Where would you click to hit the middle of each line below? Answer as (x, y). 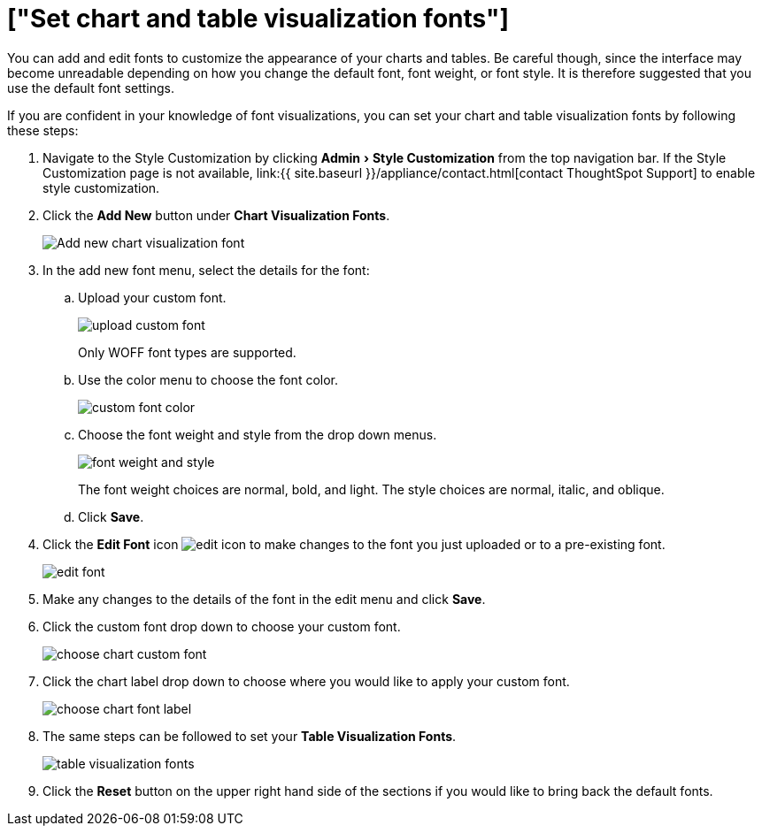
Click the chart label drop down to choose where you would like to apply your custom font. (306, 681)
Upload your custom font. (152, 297)
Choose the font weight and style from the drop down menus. (258, 434)
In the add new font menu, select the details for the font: (206, 270)
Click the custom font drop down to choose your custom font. (222, 626)
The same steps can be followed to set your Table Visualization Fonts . (250, 736)
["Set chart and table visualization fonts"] (258, 19)
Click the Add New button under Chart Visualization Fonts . (216, 215)
